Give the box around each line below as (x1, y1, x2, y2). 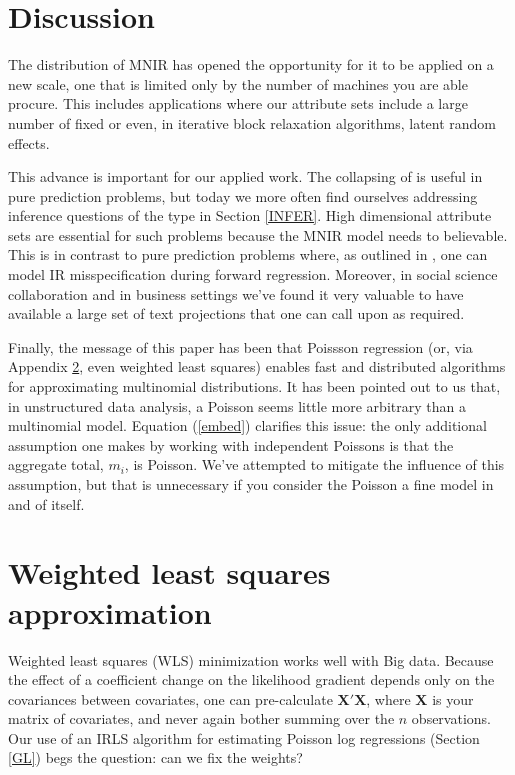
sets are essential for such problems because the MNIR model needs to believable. (8, 224, 508, 245)
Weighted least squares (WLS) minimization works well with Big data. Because (8, 649, 494, 670)
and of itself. (8, 493, 85, 514)
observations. (411, 708, 491, 729)
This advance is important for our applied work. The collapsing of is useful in (8, 166, 483, 187)
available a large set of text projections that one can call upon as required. (8, 303, 465, 324)
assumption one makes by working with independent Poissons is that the (8, 434, 454, 455)
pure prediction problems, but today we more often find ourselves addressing (8, 185, 478, 206)
